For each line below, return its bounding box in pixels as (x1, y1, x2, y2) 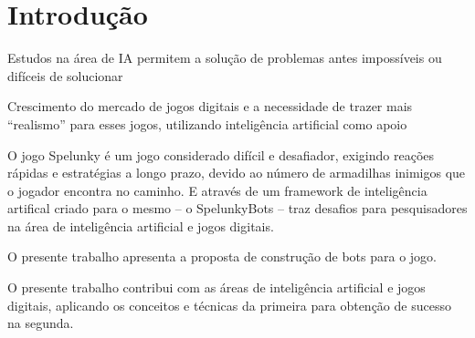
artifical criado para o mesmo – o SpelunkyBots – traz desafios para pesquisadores (7, 199, 468, 218)
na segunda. (7, 313, 74, 333)
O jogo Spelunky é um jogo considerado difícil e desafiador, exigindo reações (7, 145, 435, 164)
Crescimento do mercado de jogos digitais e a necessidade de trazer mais (7, 97, 413, 116)
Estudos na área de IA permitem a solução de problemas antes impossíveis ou (7, 48, 442, 67)
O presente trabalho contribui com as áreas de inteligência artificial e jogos (7, 278, 426, 297)
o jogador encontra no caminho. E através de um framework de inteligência (7, 180, 427, 200)
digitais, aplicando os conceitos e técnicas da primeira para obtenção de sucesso (7, 295, 451, 314)
